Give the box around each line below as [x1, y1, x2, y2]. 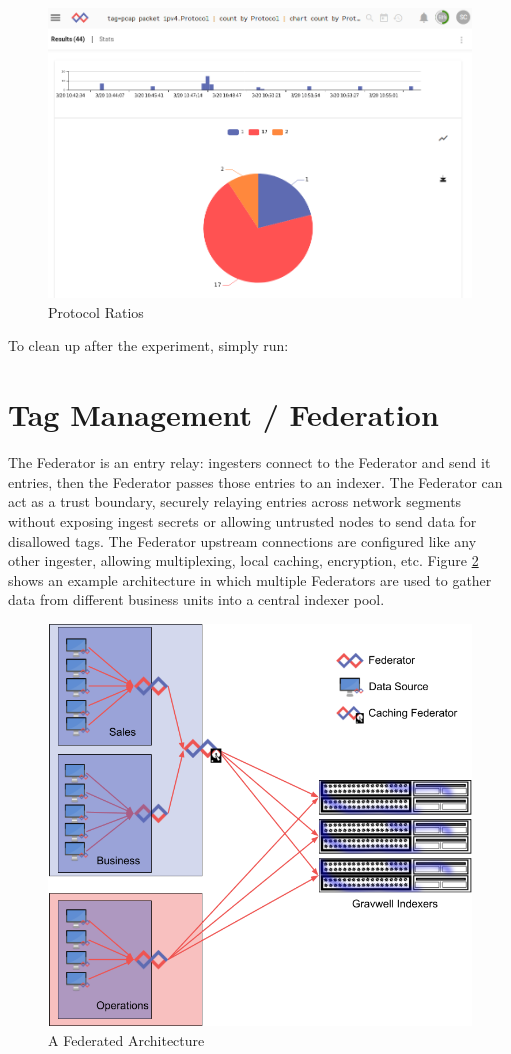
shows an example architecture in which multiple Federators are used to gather [8, 569, 492, 590]
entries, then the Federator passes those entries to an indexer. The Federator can [8, 471, 503, 492]
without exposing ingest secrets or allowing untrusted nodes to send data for [8, 510, 477, 531]
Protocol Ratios [48, 301, 144, 322]
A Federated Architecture [48, 1029, 205, 1050]
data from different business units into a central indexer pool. [8, 589, 385, 610]
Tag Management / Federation [8, 394, 439, 435]
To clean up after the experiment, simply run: [8, 335, 289, 356]
